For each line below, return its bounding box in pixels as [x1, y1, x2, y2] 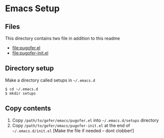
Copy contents [5, 104, 51, 113]
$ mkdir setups [5, 91, 36, 96]
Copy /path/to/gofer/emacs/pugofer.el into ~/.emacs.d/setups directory [12, 117, 159, 123]
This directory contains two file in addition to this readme [5, 35, 120, 41]
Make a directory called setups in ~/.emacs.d [5, 77, 95, 83]
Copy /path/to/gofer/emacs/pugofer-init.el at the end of [12, 122, 131, 128]
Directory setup [5, 64, 54, 72]
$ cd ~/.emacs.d [5, 87, 38, 92]
